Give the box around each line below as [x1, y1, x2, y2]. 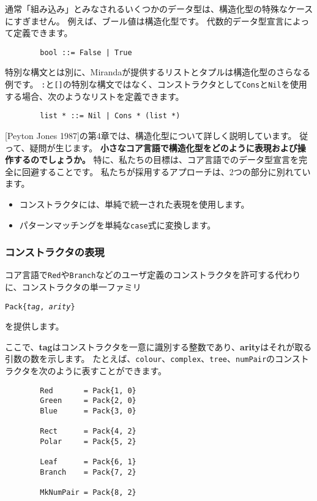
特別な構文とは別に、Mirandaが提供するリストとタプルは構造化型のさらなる [5, 66, 311, 78]
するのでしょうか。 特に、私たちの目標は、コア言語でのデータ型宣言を [13, 153, 299, 166]
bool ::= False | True [40, 48, 132, 57]
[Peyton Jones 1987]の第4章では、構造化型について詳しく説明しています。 [5, 129, 297, 141]
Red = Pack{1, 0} [40, 386, 136, 395]
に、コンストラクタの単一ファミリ [5, 281, 141, 293]
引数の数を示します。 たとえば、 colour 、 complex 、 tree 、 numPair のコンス [5, 352, 300, 365]
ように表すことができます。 [56, 364, 167, 377]
